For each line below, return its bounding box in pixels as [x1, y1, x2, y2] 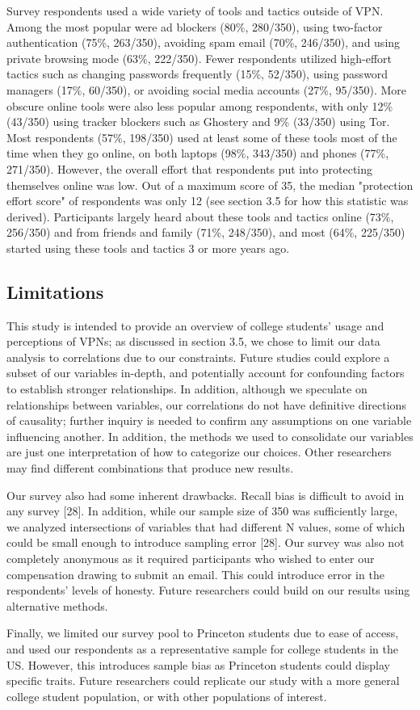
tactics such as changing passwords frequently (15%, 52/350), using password [6, 65, 388, 82]
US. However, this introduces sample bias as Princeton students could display [6, 656, 390, 673]
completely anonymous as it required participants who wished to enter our [6, 550, 375, 567]
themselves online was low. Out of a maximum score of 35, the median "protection [6, 176, 414, 193]
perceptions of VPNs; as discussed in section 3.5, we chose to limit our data [6, 333, 380, 350]
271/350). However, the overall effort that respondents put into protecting [6, 160, 373, 177]
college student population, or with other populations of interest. [6, 687, 327, 704]
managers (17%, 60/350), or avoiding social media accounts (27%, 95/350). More [6, 81, 406, 98]
